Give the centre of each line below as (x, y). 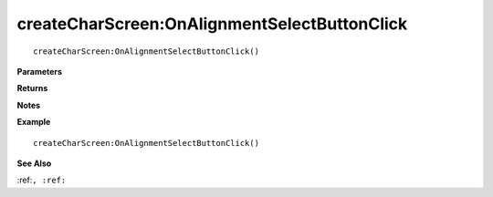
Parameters (40, 71)
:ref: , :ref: (42, 180)
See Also (34, 163)
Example (34, 122)
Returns (32, 88)
